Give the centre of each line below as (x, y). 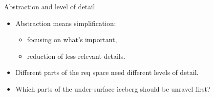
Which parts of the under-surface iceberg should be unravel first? (113, 88)
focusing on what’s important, (72, 39)
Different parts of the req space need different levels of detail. (107, 72)
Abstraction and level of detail (50, 6)
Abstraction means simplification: (66, 23)
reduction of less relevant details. (76, 56)
